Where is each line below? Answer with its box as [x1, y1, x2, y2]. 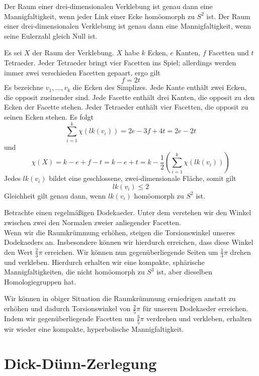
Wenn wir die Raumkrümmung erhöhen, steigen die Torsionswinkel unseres [4, 227, 235, 237]
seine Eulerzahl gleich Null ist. [4, 30, 98, 41]
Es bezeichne [4, 82, 44, 92]
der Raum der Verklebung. [32, 47, 114, 58]
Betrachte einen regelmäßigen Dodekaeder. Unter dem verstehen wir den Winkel [4, 207, 251, 218]
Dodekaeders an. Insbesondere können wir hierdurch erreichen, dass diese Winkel [4, 237, 253, 247]
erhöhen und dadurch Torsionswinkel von [4, 303, 131, 314]
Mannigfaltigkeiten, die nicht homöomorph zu [4, 266, 145, 277]
